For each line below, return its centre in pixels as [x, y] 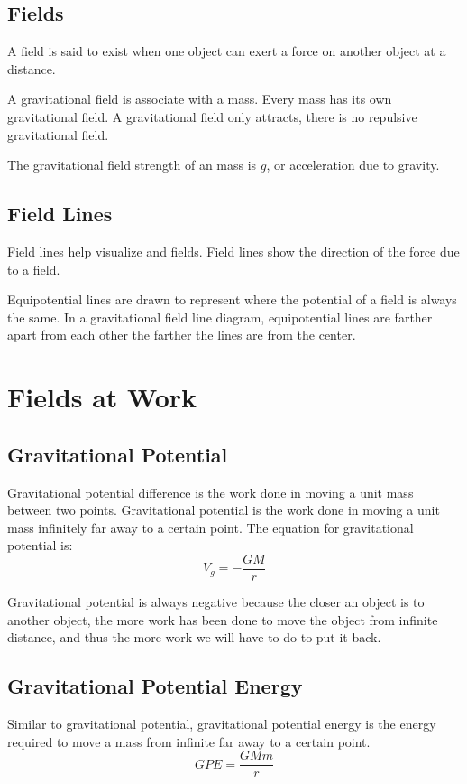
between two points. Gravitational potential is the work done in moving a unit [224, 510]
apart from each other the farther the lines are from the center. [182, 335]
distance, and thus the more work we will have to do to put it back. [194, 637]
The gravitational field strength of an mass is [132, 165]
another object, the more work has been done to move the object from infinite [223, 619]
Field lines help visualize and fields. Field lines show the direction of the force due [233, 251]
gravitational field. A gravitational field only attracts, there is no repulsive [212, 116]
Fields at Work [102, 397]
